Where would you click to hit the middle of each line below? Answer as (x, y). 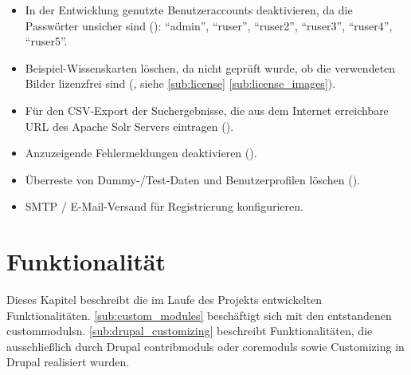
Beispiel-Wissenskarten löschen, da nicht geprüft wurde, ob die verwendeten (210, 67)
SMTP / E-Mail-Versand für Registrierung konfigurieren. (164, 206)
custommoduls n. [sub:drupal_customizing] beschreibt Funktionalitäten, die (190, 331)
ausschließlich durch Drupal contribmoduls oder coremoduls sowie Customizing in (205, 346)
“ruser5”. (46, 41)
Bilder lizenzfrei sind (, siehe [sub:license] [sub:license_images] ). (180, 83)
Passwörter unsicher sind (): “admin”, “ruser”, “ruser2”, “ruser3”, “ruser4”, (209, 25)
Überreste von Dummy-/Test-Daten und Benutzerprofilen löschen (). (192, 179)
